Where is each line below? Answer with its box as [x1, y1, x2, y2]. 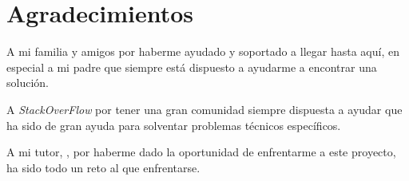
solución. [6, 74, 49, 91]
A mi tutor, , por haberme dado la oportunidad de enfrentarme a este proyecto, [6, 144, 396, 160]
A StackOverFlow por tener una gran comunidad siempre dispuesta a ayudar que [6, 100, 403, 117]
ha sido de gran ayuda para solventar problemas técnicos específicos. [6, 116, 341, 133]
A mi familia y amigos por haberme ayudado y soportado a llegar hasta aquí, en [6, 43, 399, 60]
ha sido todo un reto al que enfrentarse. [6, 159, 201, 175]
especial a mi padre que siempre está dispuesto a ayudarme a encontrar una [6, 58, 377, 75]
